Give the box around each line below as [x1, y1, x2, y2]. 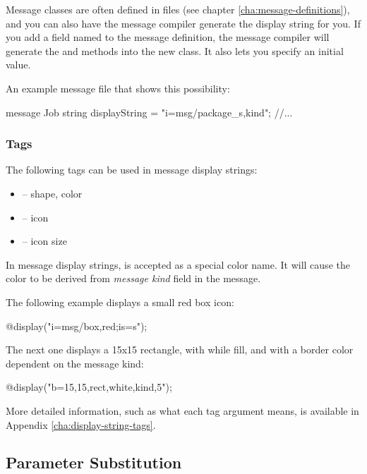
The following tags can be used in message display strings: [6, 162, 258, 177]
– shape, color [22, 186, 83, 200]
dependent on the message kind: [6, 355, 144, 370]
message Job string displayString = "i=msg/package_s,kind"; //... [6, 104, 293, 119]
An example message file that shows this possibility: [6, 80, 230, 95]
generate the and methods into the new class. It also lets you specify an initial [6, 43, 344, 58]
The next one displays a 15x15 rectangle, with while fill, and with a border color [6, 342, 354, 357]
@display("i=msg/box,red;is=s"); [6, 318, 148, 333]
